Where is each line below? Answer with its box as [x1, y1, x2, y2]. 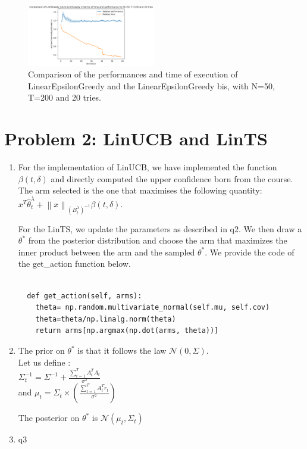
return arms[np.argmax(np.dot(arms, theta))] [35, 326, 219, 335]
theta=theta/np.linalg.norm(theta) [35, 314, 176, 323]
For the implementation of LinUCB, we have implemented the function [18, 161, 277, 173]
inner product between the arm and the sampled [18, 245, 195, 258]
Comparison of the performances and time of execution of [28, 68, 238, 80]
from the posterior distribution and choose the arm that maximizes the [28, 234, 287, 247]
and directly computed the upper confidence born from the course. [51, 172, 293, 185]
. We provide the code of [205, 245, 295, 258]
